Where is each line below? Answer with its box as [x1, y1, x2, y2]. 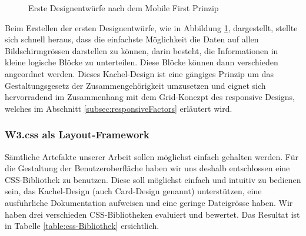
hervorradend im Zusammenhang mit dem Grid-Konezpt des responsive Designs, [5, 91, 295, 103]
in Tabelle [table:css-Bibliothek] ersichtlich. [5, 220, 159, 232]
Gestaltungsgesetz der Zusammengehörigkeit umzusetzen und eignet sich [5, 79, 266, 91]
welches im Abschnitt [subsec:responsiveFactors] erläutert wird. [5, 102, 232, 114]
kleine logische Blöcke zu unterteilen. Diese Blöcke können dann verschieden [5, 56, 278, 68]
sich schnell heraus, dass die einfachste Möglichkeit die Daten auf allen [5, 33, 259, 45]
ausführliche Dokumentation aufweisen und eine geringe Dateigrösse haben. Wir [5, 196, 293, 208]
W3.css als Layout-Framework [5, 127, 150, 142]
